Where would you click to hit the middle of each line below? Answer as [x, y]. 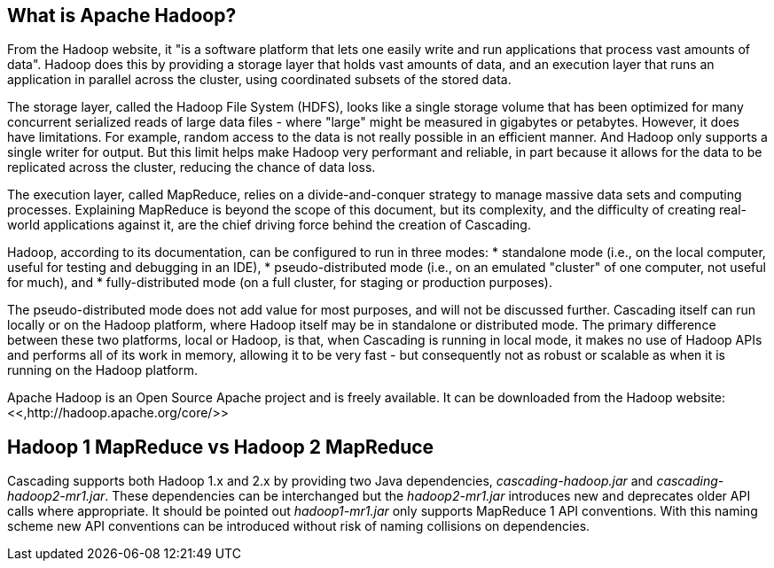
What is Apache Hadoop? [122, 16]
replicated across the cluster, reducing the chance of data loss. [192, 167]
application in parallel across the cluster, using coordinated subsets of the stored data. [259, 80]
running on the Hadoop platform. [102, 370]
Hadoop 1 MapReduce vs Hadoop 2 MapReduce [221, 447]
